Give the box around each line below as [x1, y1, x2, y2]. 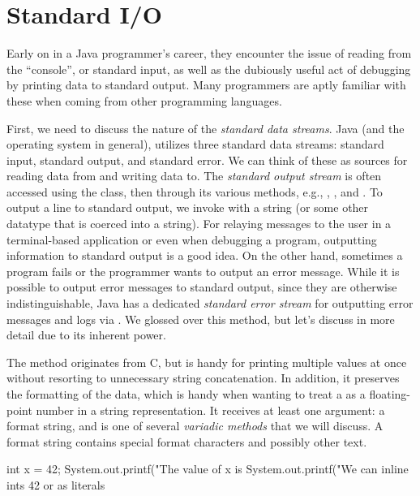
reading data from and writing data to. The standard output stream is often [6, 167, 382, 184]
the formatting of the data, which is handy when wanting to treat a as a [6, 386, 366, 402]
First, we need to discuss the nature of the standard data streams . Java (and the [6, 119, 405, 136]
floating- [369, 386, 411, 402]
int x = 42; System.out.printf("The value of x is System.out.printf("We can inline [6, 460, 409, 477]
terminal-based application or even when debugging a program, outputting [6, 231, 377, 248]
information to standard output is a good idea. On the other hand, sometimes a [6, 247, 403, 264]
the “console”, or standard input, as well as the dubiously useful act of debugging [6, 60, 411, 77]
